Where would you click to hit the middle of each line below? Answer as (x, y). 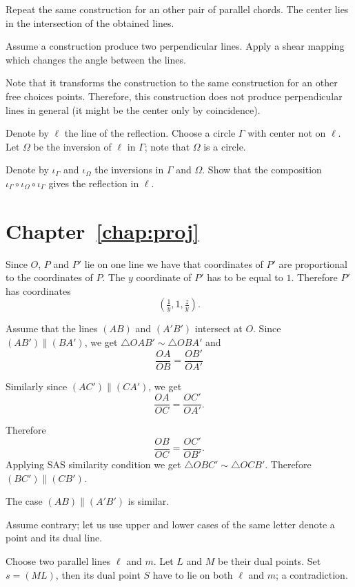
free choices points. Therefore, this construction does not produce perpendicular (174, 96)
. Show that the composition (262, 170)
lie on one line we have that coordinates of (174, 263)
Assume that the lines (52, 328)
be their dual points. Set (270, 560)
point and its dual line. (54, 538)
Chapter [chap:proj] (102, 230)
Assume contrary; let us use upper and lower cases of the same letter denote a (170, 524)
